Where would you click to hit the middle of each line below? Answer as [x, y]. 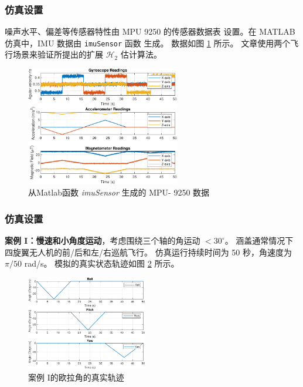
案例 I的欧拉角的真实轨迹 [76, 377]
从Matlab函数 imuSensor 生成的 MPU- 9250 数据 [119, 192]
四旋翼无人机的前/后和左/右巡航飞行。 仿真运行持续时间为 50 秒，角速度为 [148, 252]
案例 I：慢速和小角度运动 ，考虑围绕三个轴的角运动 [103, 240]
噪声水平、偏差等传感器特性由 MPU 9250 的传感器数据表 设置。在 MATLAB [150, 31]
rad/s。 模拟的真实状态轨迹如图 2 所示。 [102, 263]
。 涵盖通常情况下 [259, 240]
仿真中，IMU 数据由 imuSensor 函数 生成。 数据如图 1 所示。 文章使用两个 [148, 43]
